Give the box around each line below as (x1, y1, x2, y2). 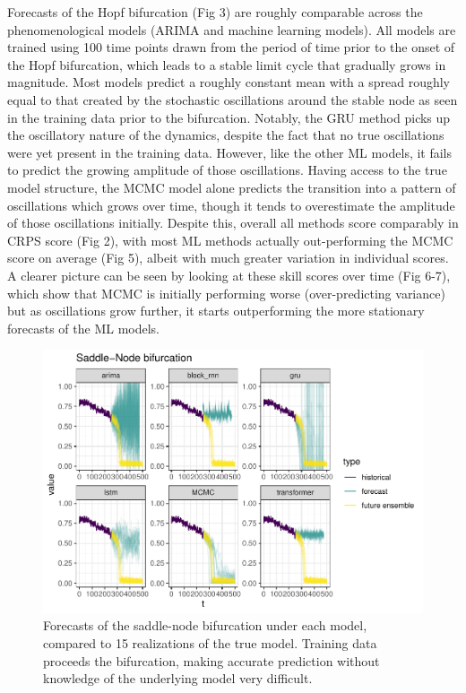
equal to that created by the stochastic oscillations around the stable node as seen (7, 90, 458, 108)
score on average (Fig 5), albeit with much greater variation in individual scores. (7, 248, 449, 267)
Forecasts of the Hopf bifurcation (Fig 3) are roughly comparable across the (7, 3, 423, 21)
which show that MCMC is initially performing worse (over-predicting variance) (7, 283, 445, 302)
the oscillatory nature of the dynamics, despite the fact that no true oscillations (7, 126, 444, 144)
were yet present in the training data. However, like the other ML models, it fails (7, 143, 453, 161)
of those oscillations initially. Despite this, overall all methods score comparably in (7, 213, 459, 232)
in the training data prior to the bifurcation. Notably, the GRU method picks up (7, 108, 451, 126)
